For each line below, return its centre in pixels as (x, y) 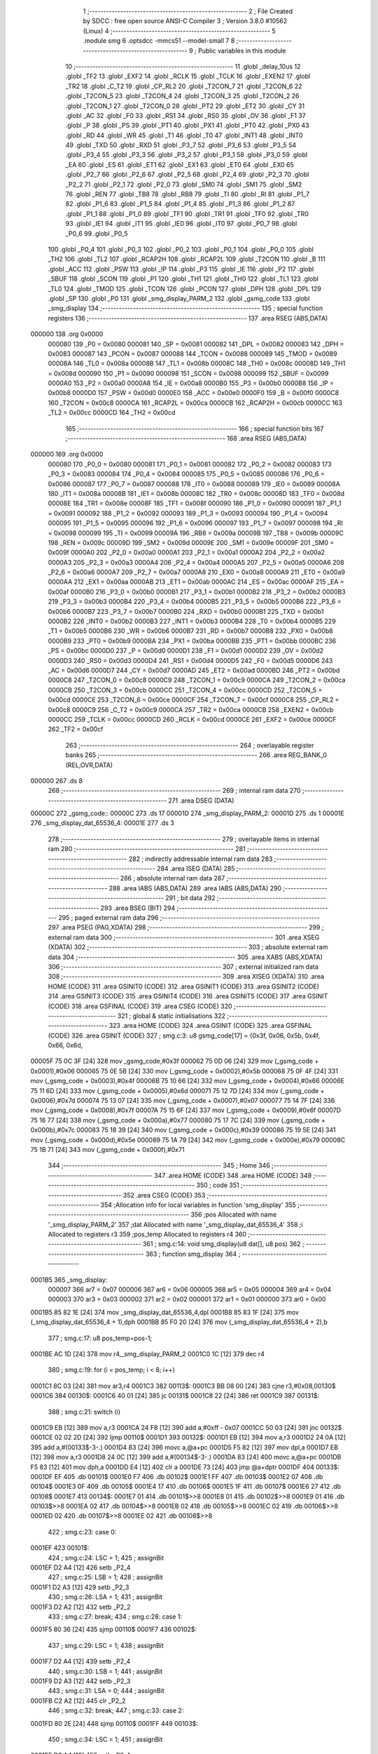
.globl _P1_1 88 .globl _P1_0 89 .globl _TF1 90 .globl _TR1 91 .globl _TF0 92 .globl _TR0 (187, 213)
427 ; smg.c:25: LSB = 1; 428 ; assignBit (106, 1577)
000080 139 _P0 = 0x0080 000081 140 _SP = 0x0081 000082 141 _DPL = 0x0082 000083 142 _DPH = (196, 344)
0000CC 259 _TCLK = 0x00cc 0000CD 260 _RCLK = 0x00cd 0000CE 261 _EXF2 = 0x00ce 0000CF (192, 719)
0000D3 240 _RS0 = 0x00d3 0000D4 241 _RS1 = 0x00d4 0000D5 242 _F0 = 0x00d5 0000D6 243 (190, 660)
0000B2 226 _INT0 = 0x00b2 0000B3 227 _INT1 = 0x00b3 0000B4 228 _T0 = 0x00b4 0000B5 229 (192, 622)
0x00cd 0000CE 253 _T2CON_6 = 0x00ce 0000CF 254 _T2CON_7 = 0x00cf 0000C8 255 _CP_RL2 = (194, 700)
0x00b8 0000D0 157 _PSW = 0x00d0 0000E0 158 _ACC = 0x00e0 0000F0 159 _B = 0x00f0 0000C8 (194, 393)
